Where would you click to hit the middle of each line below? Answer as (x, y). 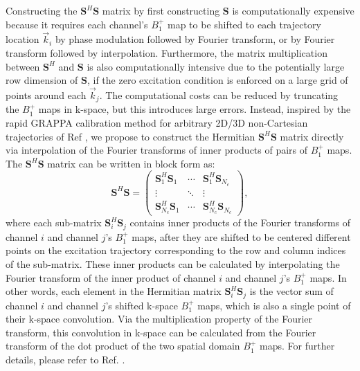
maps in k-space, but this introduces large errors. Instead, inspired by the (195, 109)
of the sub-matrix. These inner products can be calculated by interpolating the (173, 263)
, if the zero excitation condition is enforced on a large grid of (217, 80)
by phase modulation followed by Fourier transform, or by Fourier (195, 39)
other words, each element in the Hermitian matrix (114, 291)
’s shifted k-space (142, 305)
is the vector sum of (291, 291)
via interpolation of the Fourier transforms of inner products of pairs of (157, 150)
